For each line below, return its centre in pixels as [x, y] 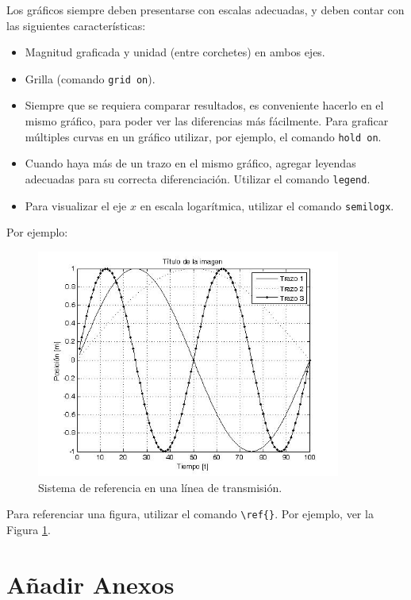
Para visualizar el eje [76, 205]
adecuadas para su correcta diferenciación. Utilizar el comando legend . [198, 178]
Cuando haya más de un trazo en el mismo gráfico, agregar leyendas [190, 163]
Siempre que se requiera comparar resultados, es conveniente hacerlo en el [204, 105]
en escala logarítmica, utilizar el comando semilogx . [267, 205]
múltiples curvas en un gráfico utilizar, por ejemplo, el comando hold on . [203, 136]
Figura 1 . [29, 530]
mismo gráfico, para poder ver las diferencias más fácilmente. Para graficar [207, 121]
